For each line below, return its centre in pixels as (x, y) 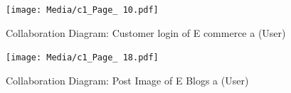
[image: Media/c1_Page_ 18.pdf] (82, 58)
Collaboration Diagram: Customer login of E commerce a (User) (146, 32)
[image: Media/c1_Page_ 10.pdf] (82, 10)
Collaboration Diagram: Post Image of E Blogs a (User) (127, 80)
